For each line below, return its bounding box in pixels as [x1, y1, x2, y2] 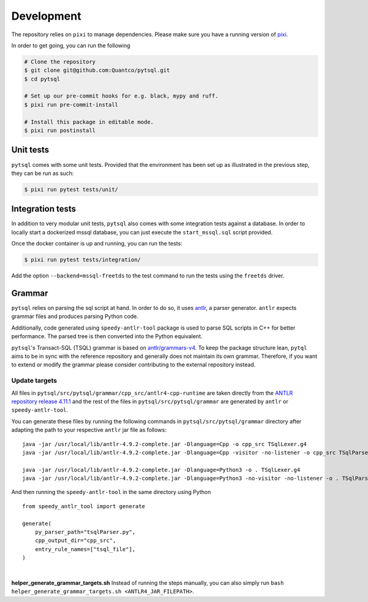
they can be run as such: [11, 169, 74, 177]
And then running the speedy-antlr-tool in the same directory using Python [11, 488, 211, 496]
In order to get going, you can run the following [11, 42, 131, 49]
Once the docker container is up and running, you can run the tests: [11, 240, 183, 247]
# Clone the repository [24, 58, 96, 65]
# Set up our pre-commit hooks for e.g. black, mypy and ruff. [24, 93, 219, 99]
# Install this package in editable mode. [24, 118, 154, 125]
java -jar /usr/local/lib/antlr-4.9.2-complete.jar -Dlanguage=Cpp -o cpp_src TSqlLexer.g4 [22, 441, 307, 447]
